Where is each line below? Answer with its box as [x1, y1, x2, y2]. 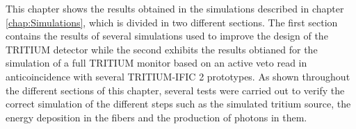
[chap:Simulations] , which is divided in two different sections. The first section [6, 15, 338, 29]
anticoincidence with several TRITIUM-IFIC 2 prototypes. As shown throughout [6, 69, 350, 83]
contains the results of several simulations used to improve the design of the [6, 28, 328, 43]
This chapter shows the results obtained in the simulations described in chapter [6, 1, 344, 15]
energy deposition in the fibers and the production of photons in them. [6, 110, 307, 124]
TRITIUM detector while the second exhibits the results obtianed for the [6, 42, 318, 56]
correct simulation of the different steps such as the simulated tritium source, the [6, 96, 351, 111]
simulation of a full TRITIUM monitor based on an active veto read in [6, 55, 307, 70]
